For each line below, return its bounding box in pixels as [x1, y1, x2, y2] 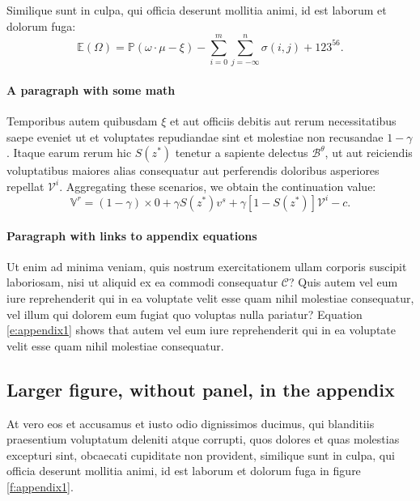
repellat [6, 177, 45, 194]
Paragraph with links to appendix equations [6, 227, 257, 244]
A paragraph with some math [6, 81, 176, 98]
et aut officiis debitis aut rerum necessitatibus [169, 113, 397, 129]
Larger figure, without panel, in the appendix [6, 376, 395, 401]
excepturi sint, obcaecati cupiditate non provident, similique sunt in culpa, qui [6, 446, 395, 463]
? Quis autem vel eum [288, 274, 398, 291]
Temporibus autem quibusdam [6, 113, 158, 129]
